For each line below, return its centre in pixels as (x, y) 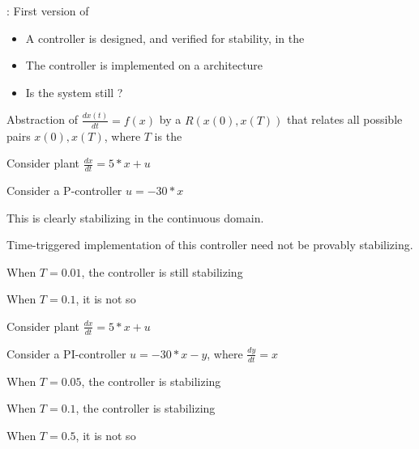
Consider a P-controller (64, 190)
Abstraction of (43, 119)
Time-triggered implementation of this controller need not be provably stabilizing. (210, 245)
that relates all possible (345, 119)
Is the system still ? (74, 92)
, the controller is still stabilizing (162, 271)
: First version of (48, 11)
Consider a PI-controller (66, 353)
